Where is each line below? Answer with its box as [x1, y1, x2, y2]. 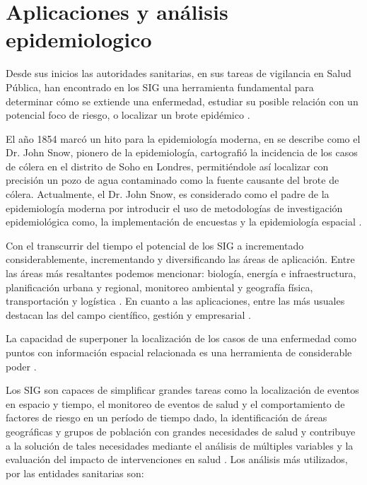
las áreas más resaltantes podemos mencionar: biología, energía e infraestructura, [6, 266, 356, 281]
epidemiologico [6, 25, 152, 54]
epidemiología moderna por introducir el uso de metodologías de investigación [6, 200, 343, 215]
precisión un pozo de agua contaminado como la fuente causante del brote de [6, 173, 339, 187]
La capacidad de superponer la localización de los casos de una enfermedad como [6, 331, 357, 346]
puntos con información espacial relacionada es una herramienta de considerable [6, 345, 352, 359]
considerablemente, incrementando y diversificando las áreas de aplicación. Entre [6, 252, 355, 267]
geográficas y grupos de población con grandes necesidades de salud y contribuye [6, 423, 356, 438]
